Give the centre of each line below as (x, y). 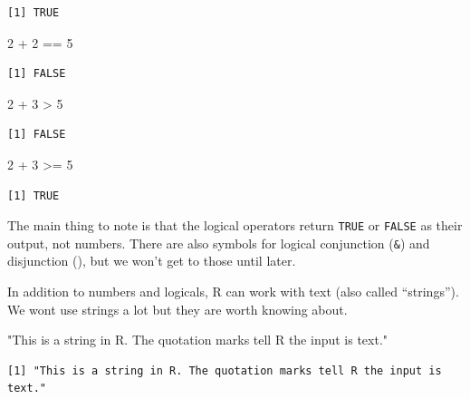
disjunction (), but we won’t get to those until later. (152, 261)
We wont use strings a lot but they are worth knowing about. (177, 309)
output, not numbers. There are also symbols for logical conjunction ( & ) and (219, 243)
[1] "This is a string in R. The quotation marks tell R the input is (225, 370)
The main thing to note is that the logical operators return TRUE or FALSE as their (235, 225)
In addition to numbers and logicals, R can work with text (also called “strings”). (233, 292)
